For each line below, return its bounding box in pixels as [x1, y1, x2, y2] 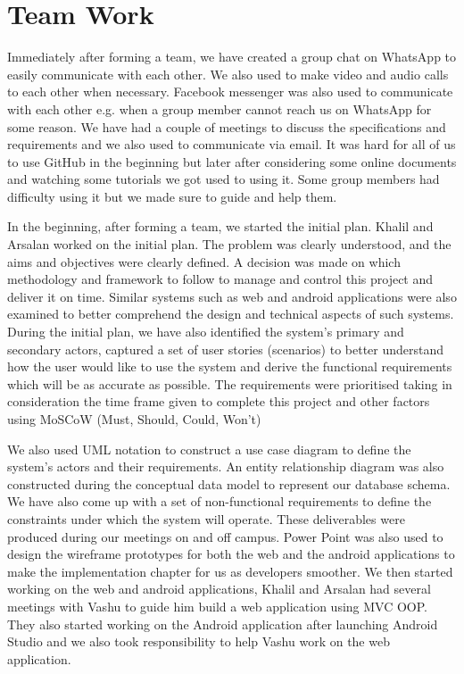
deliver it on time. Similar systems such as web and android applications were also [7, 287, 457, 305]
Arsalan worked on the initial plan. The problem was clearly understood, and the [7, 235, 452, 254]
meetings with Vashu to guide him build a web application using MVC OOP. [7, 596, 428, 615]
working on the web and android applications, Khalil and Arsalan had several [7, 579, 431, 598]
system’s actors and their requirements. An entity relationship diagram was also [7, 457, 444, 476]
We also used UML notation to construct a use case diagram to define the [7, 439, 411, 458]
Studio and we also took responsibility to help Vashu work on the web [7, 632, 390, 651]
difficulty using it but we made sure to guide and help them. [7, 187, 337, 205]
